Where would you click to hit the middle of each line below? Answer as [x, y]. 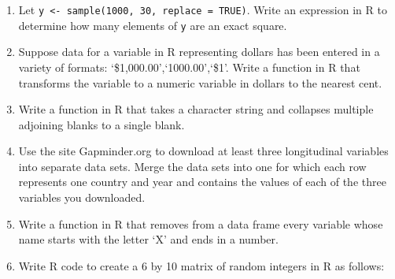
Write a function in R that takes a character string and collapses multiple [196, 109]
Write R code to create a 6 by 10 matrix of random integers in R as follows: [201, 265]
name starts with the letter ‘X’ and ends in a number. [148, 239]
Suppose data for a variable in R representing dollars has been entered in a [199, 52]
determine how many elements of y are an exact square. [153, 25]
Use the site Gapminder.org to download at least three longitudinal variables [203, 151]
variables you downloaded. [82, 197]
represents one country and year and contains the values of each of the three [202, 182]
